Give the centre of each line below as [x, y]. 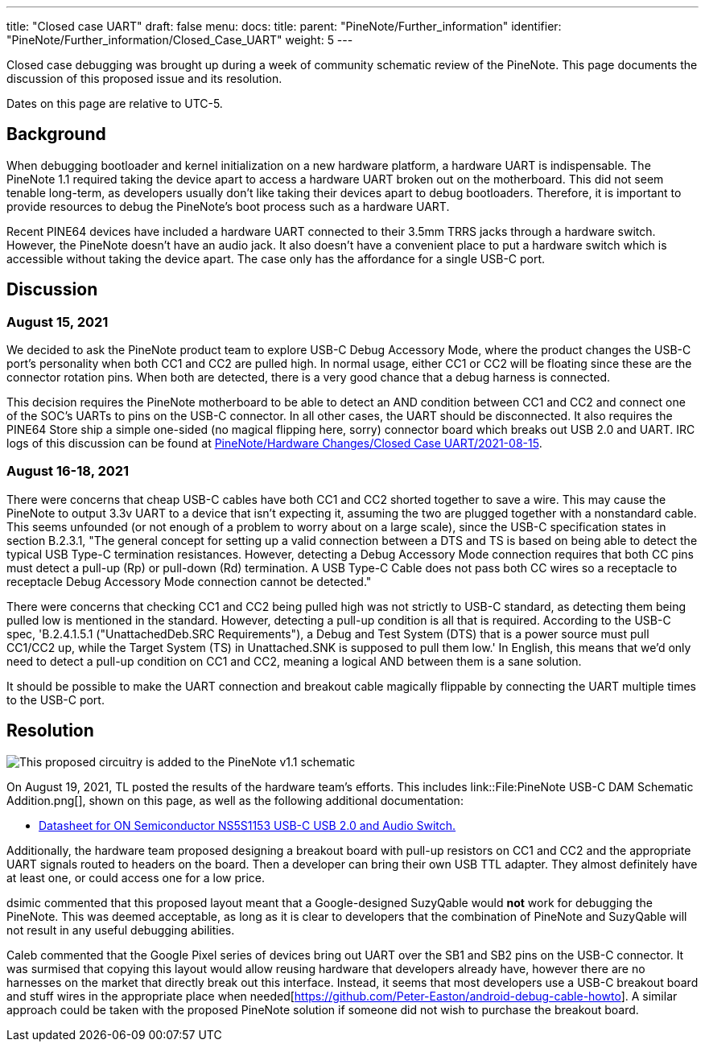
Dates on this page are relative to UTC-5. [115, 103]
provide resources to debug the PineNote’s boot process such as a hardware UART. [228, 206]
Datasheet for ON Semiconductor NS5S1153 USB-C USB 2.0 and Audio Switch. [247, 825]
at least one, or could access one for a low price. [136, 877]
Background [56, 134]
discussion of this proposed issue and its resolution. [144, 78]
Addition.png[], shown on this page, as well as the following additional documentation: [235, 800]
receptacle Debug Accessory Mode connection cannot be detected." [189, 581]
